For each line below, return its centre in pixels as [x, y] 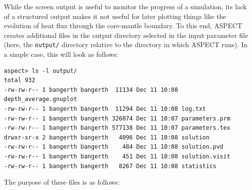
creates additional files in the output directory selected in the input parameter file [126, 35]
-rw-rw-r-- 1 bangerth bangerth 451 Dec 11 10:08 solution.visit [117, 156]
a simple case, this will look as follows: [61, 54]
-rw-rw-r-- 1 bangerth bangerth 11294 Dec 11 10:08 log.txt [105, 109]
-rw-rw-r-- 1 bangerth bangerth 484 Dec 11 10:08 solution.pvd [114, 147]
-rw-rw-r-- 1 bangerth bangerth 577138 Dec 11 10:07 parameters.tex [117, 128]
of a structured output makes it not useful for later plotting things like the [115, 16]
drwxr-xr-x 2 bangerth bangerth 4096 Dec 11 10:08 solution [107, 137]
